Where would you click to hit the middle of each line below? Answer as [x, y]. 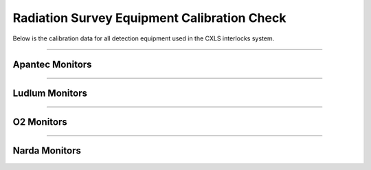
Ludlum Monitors [50, 94]
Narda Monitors [47, 151]
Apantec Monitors [52, 65]
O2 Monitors [40, 122]
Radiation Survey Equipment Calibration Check [149, 18]
